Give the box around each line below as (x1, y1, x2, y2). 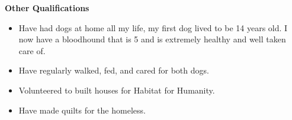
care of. (18, 44, 46, 56)
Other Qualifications (5, 2, 89, 14)
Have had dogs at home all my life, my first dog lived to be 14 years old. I (18, 21, 288, 34)
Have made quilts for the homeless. (18, 104, 146, 116)
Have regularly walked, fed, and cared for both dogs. (18, 64, 209, 76)
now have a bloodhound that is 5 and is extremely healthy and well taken (18, 33, 286, 45)
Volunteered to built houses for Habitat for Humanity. (18, 84, 215, 96)
